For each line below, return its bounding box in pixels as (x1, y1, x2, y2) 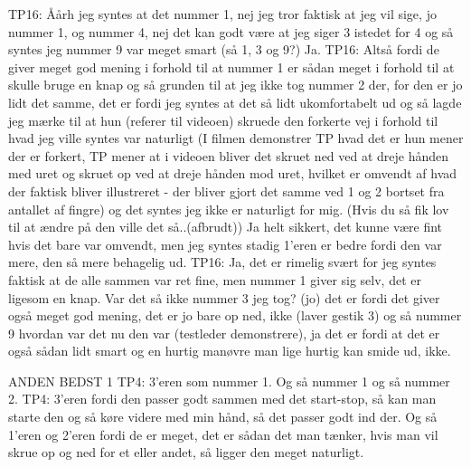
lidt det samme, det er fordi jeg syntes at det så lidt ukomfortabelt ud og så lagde (8, 92, 462, 111)
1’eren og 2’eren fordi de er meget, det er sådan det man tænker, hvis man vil (8, 424, 438, 443)
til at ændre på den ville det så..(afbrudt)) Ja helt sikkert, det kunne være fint (8, 217, 443, 236)
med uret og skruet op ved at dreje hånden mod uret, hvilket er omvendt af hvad (8, 164, 457, 183)
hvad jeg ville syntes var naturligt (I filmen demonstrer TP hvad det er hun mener (8, 129, 464, 148)
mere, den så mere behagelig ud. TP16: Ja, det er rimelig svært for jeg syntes (8, 253, 437, 272)
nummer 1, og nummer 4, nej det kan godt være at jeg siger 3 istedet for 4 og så (8, 22, 454, 41)
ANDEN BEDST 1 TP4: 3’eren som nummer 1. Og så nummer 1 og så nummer (8, 371, 450, 390)
